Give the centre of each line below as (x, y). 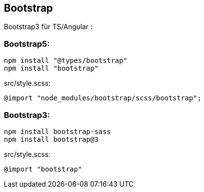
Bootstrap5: (27, 44)
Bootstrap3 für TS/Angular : (48, 27)
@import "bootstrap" (43, 169)
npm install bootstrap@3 (51, 139)
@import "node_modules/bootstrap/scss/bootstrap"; (103, 98)
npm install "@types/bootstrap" (66, 61)
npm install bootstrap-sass (58, 131)
